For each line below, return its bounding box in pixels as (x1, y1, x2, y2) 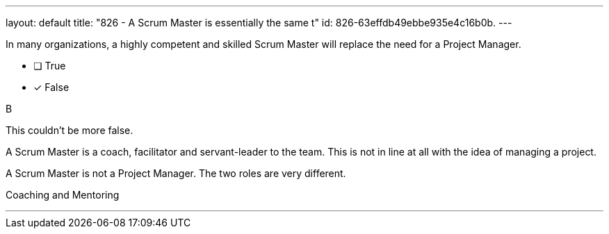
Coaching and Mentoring (6, 189, 120, 201)
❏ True (33, 60, 66, 72)
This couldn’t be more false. (6, 124, 133, 136)
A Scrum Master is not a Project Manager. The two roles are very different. (6, 167, 346, 179)
